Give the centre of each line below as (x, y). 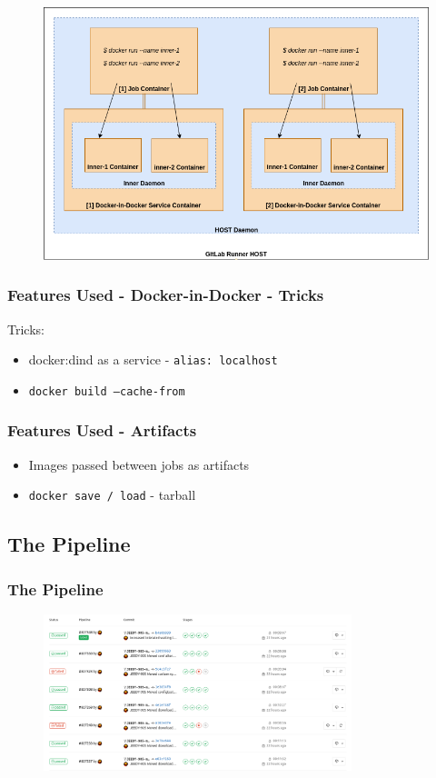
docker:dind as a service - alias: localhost (153, 359)
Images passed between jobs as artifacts (139, 464)
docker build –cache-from (107, 391)
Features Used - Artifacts (102, 430)
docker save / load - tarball (112, 495)
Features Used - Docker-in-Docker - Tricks (166, 295)
